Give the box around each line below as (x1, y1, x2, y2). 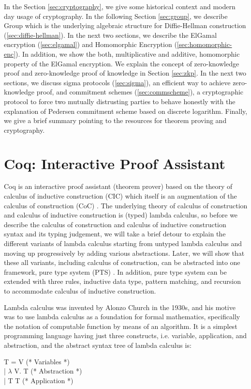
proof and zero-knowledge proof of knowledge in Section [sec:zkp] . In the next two (4, 68, 247, 78)
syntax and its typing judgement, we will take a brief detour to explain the (4, 229, 226, 239)
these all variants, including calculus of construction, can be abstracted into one (4, 257, 240, 267)
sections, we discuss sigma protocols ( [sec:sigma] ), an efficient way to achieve (4, 77, 231, 87)
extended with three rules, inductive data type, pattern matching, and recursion (4, 276, 241, 286)
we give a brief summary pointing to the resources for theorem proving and (4, 115, 227, 125)
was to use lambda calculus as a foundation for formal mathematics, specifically (4, 311, 240, 322)
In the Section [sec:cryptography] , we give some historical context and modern (4, 1, 236, 11)
